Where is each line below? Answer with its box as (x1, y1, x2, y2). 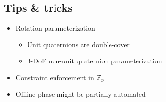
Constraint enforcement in (15, 72, 94, 82)
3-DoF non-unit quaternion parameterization (27, 56, 162, 66)
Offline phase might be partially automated (15, 89, 146, 99)
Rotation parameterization (15, 23, 95, 33)
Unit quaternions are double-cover (27, 39, 130, 49)
